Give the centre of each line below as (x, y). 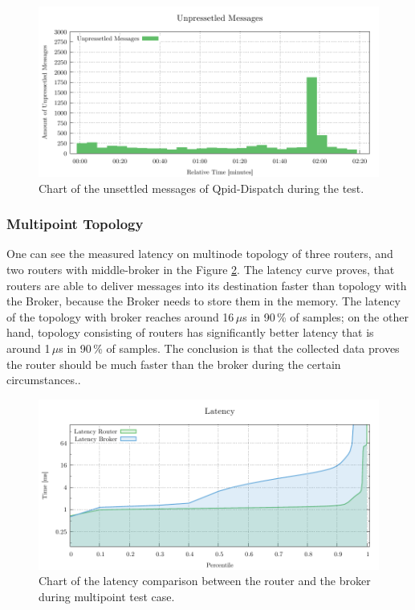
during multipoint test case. (107, 596)
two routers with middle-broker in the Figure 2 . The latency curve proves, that (201, 269)
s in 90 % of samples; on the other (325, 316)
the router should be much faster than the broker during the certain (174, 364)
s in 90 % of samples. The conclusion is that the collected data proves (229, 348)
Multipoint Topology (75, 224)
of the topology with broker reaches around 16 (120, 316)
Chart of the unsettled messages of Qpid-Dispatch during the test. (201, 188)
